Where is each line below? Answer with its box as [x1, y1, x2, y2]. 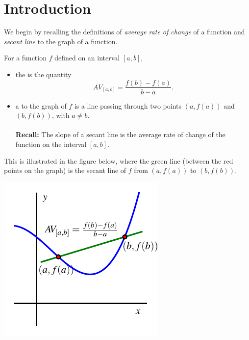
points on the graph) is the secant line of [4, 165, 126, 175]
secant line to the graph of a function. [4, 36, 118, 46]
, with [51, 110, 70, 120]
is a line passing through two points [74, 100, 182, 111]
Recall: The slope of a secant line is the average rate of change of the [15, 129, 225, 140]
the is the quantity [15, 69, 72, 79]
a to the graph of [15, 100, 67, 111]
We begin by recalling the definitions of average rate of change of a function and [4, 27, 245, 37]
